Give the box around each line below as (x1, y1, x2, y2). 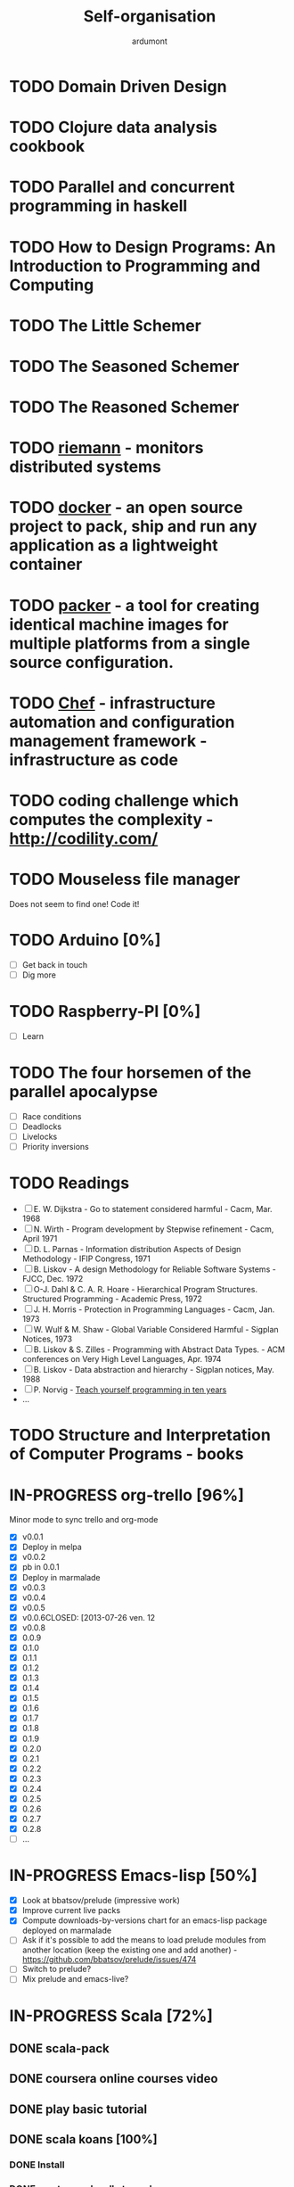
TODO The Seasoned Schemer (9, 356, 240, 376)
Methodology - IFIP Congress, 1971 (21, 1253, 151, 1264)
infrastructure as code (9, 749, 178, 770)
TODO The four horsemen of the (9, 1063, 252, 1083)
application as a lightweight (9, 535, 218, 556)
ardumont (132, 36, 167, 46)
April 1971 (21, 1234, 58, 1244)
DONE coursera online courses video (9, 2071, 218, 2086)
